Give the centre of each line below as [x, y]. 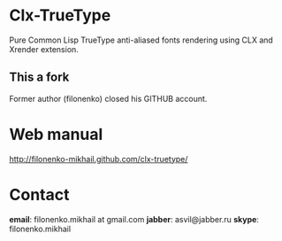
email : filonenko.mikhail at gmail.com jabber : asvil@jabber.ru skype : [134, 219]
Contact [39, 194]
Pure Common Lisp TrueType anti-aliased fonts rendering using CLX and [141, 40]
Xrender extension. [44, 49]
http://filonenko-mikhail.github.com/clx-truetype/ [99, 159]
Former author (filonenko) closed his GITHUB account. [108, 98]
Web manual [56, 134]
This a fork [39, 78]
